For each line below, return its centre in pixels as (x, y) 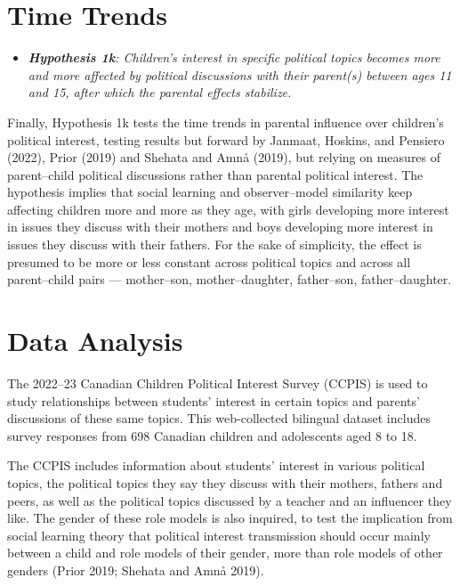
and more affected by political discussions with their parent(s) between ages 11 (240, 74)
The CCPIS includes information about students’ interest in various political (216, 465)
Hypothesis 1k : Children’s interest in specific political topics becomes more (234, 57)
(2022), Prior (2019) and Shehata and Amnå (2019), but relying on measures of (224, 157)
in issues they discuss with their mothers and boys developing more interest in (220, 227)
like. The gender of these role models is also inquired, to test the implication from (230, 518)
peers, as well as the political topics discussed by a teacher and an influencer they (230, 500)
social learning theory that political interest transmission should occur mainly (219, 535)
